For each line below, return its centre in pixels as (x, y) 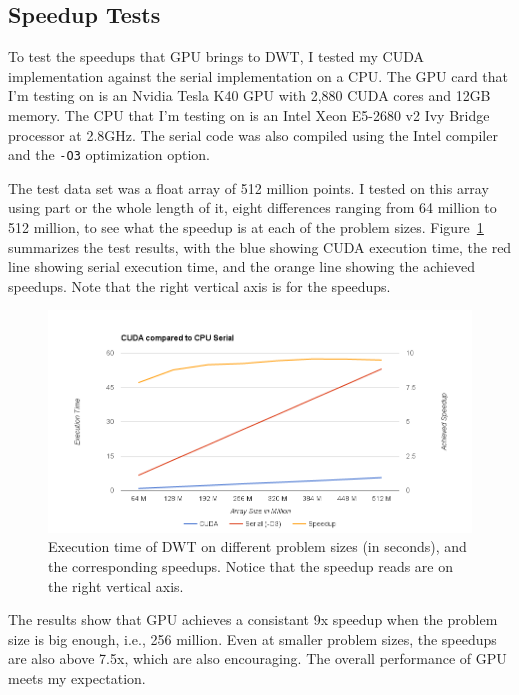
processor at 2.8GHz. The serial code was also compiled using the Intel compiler (253, 134)
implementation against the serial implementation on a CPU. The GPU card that (258, 75)
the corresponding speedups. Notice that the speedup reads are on (250, 566)
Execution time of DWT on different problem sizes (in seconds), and (257, 546)
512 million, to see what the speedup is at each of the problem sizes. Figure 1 (246, 227)
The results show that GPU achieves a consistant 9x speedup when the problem (253, 619)
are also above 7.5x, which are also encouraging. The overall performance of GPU (257, 658)
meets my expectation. (77, 677)
